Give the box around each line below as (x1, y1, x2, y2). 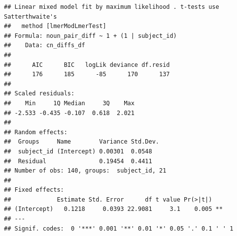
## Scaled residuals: (4, 90, 75, 97)
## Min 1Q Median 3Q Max (4, 99, 135, 107)
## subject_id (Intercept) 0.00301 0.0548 (4, 147, 152, 155)
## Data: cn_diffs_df (4, 42, 85, 49)
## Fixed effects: (4, 186, 64, 194)
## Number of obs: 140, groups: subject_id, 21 (4, 167, 167, 175)
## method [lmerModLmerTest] (4, 23, 106, 30)
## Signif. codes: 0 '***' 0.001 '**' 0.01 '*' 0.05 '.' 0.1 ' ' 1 (4, 225, 234, 232)
